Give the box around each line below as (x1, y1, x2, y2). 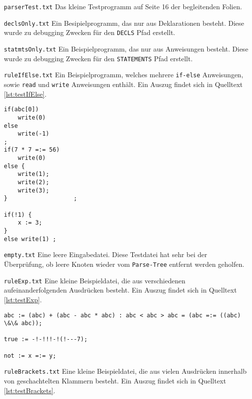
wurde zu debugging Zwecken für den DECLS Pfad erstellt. (4, 27, 175, 37)
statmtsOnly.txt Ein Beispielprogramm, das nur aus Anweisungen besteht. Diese (4, 43, 249, 53)
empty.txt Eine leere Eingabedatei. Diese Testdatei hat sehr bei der (4, 249, 207, 260)
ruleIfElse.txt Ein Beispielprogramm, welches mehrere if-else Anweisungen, (4, 69, 243, 80)
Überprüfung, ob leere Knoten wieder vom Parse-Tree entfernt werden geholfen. (4, 259, 245, 269)
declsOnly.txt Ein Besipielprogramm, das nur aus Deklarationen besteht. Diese (4, 17, 244, 28)
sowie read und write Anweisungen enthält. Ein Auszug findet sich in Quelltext (4, 79, 243, 89)
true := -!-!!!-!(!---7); (4, 336, 88, 343)
